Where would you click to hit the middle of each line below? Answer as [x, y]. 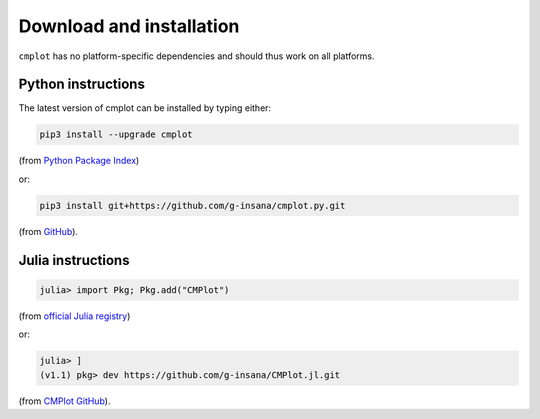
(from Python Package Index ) [79, 161]
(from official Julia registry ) [74, 316]
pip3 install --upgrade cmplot [116, 134]
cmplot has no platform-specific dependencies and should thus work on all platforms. [196, 56]
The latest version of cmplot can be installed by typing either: [145, 108]
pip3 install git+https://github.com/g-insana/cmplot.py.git [192, 205]
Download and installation [129, 26]
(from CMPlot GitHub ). [64, 401]
